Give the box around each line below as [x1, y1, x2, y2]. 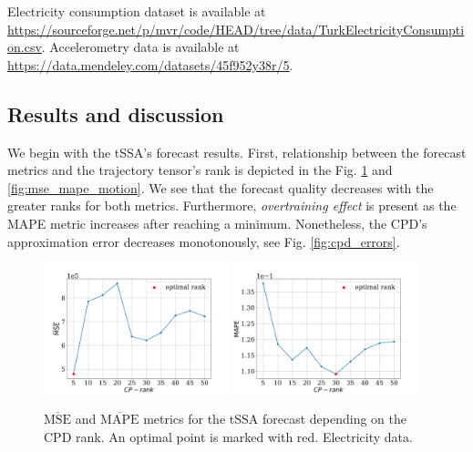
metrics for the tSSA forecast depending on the [143, 409, 406, 428]
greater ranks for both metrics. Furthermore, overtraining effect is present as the [7, 196, 457, 215]
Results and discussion [7, 99, 224, 128]
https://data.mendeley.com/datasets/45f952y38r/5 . [7, 55, 293, 74]
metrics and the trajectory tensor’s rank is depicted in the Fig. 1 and [7, 160, 393, 180]
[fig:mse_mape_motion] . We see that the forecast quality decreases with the [7, 178, 434, 197]
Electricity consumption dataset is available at [7, 2, 266, 20]
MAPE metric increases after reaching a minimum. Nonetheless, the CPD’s [7, 213, 427, 232]
